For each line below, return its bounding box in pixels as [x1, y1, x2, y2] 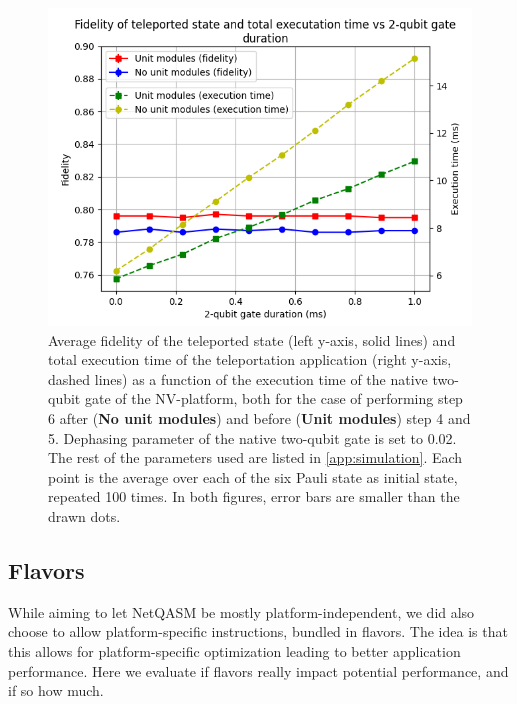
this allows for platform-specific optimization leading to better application [8, 640, 461, 661]
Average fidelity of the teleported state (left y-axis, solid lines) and [48, 329, 456, 350]
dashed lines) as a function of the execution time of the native [48, 368, 428, 389]
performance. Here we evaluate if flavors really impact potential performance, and [8, 660, 509, 681]
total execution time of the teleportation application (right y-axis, [48, 349, 452, 370]
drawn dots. [48, 505, 121, 526]
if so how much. [8, 680, 104, 701]
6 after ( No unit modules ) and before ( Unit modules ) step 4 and [48, 407, 471, 428]
